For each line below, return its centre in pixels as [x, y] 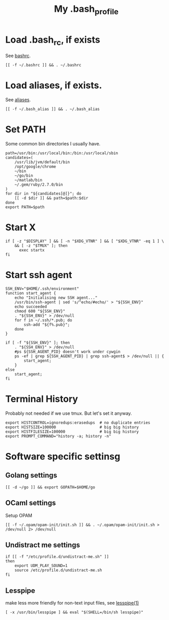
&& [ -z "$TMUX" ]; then [41, 245]
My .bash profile [86, 10]
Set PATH [26, 130]
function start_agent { [31, 293]
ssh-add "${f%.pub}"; [47, 324]
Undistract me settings [43, 545]
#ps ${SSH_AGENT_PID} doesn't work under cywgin [68, 352]
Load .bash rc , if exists [53, 41]
